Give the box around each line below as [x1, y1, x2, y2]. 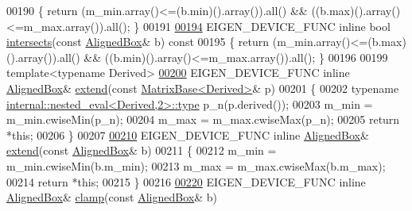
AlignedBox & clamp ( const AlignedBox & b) [6, 189, 217, 205]
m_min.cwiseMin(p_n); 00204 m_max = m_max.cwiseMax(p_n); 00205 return [6, 111, 400, 128]
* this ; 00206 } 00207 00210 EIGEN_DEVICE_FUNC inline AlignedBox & [6, 126, 369, 143]
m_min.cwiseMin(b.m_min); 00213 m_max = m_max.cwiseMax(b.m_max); [6, 157, 386, 174]
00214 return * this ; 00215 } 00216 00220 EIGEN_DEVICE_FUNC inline [6, 173, 366, 190]
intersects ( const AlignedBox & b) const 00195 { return [6, 33, 270, 50]
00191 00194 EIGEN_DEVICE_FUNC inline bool [142, 17, 391, 34]
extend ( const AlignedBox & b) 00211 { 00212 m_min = [6, 142, 277, 159]
